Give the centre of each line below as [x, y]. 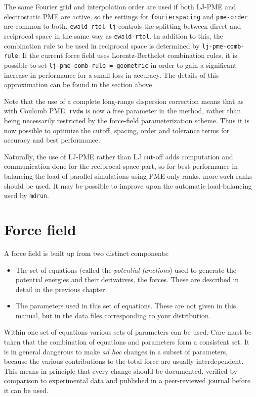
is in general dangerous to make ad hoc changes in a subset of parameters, [116, 351]
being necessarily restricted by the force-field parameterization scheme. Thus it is [127, 120]
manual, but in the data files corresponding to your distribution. [113, 315]
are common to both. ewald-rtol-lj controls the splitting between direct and [123, 26]
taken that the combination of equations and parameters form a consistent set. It [127, 342]
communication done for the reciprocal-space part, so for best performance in [121, 166]
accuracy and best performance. [52, 140]
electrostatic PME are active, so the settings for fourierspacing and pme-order [126, 16]
